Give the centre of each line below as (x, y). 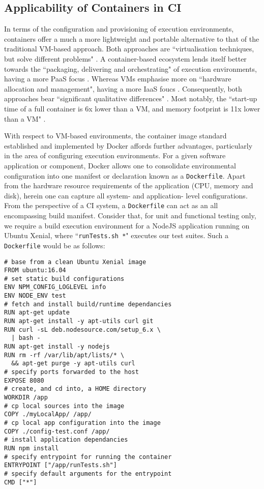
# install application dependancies (66, 440)
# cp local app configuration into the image (82, 423)
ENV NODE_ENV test (35, 296)
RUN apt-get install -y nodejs (57, 347)
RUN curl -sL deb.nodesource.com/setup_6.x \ (82, 329)
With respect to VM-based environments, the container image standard (115, 136)
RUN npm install (32, 448)
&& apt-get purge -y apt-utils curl (73, 364)
